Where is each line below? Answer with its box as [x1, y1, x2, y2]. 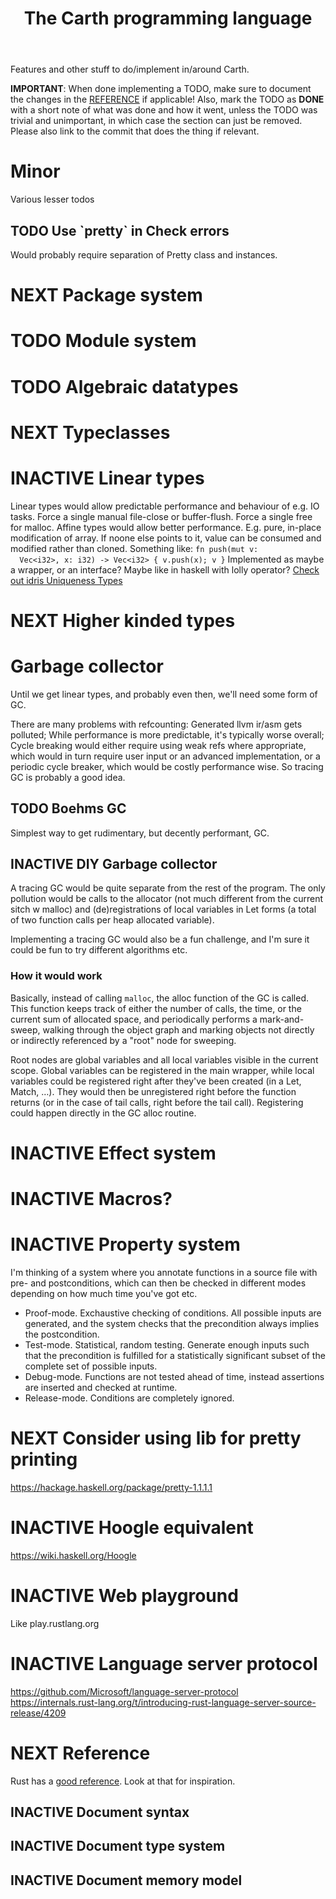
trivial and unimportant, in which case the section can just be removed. [10, 115, 303, 127]
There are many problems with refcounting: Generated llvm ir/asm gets [10, 718, 303, 730]
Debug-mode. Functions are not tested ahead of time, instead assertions [24, 1370, 325, 1382]
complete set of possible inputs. [24, 1360, 158, 1372]
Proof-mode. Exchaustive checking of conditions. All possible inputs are [24, 1307, 322, 1319]
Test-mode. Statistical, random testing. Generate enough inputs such [24, 1338, 310, 1351]
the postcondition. [24, 1328, 100, 1340]
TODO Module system [10, 330, 197, 352]
